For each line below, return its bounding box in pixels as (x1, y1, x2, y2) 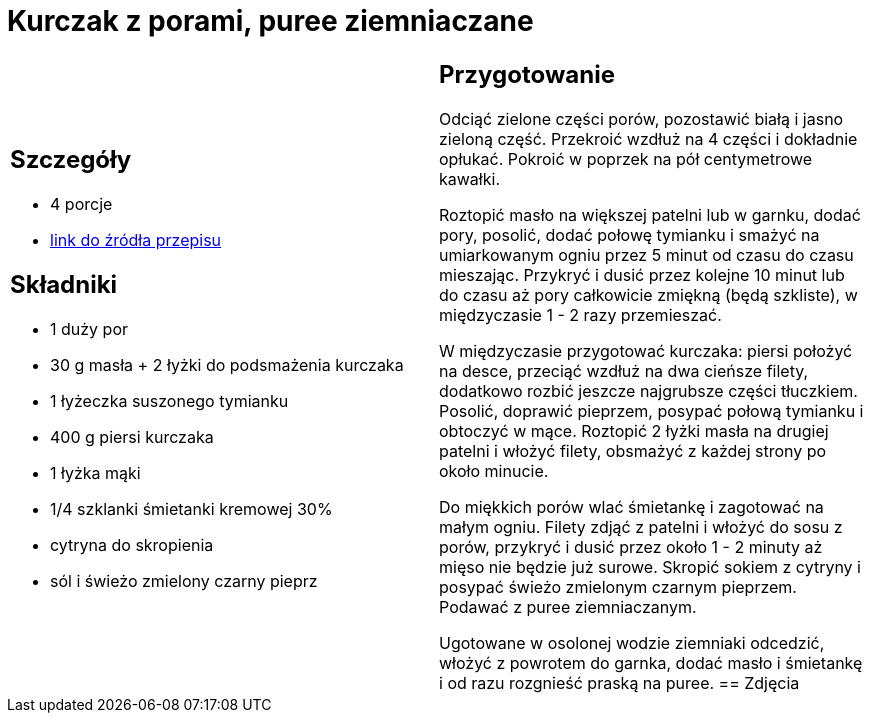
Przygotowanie (439, 59, 615, 89)
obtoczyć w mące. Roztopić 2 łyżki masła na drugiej (439, 420, 829, 441)
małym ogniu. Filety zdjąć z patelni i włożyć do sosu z (439, 516, 843, 537)
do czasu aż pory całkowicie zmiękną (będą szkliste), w (439, 284, 858, 305)
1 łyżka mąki (50, 463, 141, 484)
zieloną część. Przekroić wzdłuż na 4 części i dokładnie (439, 128, 858, 149)
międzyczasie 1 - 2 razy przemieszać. (439, 304, 722, 325)
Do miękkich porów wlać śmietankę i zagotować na (439, 496, 824, 517)
